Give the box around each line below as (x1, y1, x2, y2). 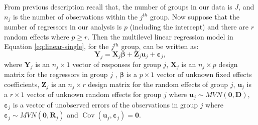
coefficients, (4, 79, 40, 89)
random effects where (4, 31, 69, 41)
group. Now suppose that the (150, 11, 239, 21)
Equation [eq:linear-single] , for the (4, 41, 109, 51)
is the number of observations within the (13, 11, 138, 21)
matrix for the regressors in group (4, 69, 108, 79)
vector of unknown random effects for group (27, 89, 162, 99)
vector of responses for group (72, 58, 161, 69)
